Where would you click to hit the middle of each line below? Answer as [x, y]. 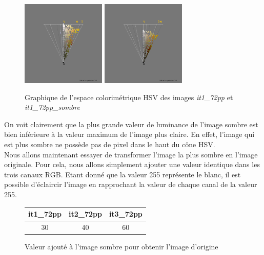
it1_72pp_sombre [52, 107]
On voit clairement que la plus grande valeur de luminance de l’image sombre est [131, 124]
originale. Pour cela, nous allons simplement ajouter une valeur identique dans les [132, 164]
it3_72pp [126, 214]
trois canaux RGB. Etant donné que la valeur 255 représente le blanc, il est [123, 174]
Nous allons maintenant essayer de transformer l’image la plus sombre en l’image [131, 154]
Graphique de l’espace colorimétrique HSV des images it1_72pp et [129, 97]
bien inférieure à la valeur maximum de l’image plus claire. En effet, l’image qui [129, 134]
